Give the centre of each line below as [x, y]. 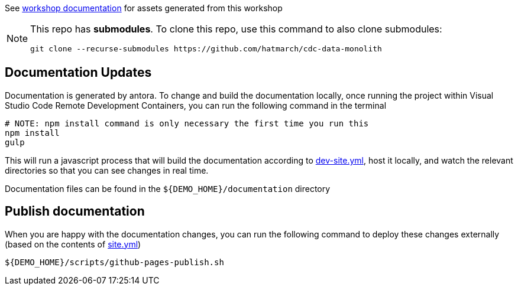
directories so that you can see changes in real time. [107, 170]
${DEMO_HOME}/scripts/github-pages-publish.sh [114, 262]
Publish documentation [75, 211]
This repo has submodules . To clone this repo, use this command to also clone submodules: [236, 29]
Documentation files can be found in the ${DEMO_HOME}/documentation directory [168, 188]
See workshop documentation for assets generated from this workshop [144, 8]
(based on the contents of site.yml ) [73, 244]
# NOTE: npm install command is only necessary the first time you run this [187, 123]
